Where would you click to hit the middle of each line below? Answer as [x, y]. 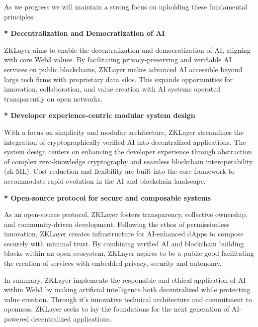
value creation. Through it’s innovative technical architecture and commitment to [128, 299]
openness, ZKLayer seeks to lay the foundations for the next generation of [117, 309]
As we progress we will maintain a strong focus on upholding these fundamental [126, 6]
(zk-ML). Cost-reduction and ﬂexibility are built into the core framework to [119, 171]
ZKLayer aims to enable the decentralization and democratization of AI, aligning [127, 50]
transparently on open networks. [53, 98]
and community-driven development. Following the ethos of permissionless [117, 224]
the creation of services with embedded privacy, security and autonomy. [113, 263]
